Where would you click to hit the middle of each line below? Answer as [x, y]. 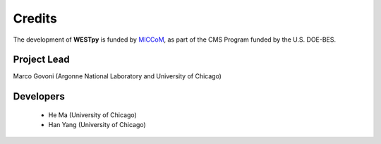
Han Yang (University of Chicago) [97, 125]
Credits [35, 18]
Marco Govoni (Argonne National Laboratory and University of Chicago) [117, 76]
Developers [39, 96]
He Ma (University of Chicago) [92, 115]
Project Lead [41, 60]
